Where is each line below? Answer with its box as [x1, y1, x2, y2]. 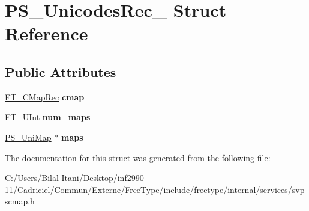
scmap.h [5, 195, 35, 207]
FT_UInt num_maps [5, 111, 91, 123]
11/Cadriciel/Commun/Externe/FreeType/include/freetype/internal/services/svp [5, 183, 305, 195]
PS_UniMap [5, 130, 52, 143]
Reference [5, 21, 88, 46]
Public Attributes [5, 62, 116, 81]
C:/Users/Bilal [5, 171, 59, 184]
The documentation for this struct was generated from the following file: [5, 151, 271, 164]
